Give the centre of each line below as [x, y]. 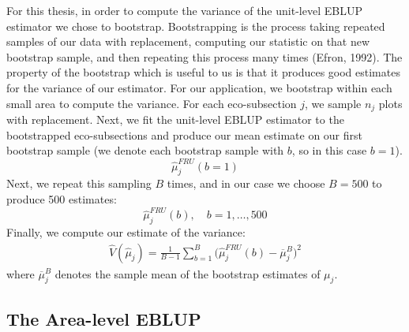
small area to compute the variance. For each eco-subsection [152, 103]
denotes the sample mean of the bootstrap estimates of [188, 273]
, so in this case [329, 150]
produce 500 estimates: [62, 198]
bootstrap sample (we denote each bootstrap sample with [145, 150]
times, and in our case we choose [246, 183]
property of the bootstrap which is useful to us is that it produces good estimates [203, 72]
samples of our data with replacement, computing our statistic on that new [188, 41]
